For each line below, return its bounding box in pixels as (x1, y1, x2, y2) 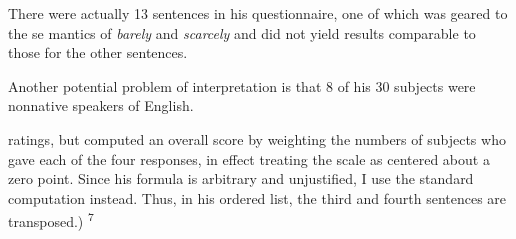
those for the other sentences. (8, 42, 188, 63)
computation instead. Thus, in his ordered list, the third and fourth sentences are (8, 187, 507, 208)
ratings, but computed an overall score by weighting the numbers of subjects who (8, 128, 506, 149)
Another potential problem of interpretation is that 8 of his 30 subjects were (8, 75, 476, 96)
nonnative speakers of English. (8, 95, 194, 116)
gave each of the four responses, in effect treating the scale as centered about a (8, 148, 490, 169)
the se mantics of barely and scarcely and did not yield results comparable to (8, 22, 476, 43)
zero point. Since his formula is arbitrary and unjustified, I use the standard (8, 168, 474, 189)
